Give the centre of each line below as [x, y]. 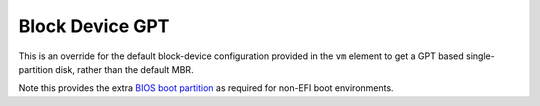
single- [480, 56]
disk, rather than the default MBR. [124, 69]
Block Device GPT [94, 26]
